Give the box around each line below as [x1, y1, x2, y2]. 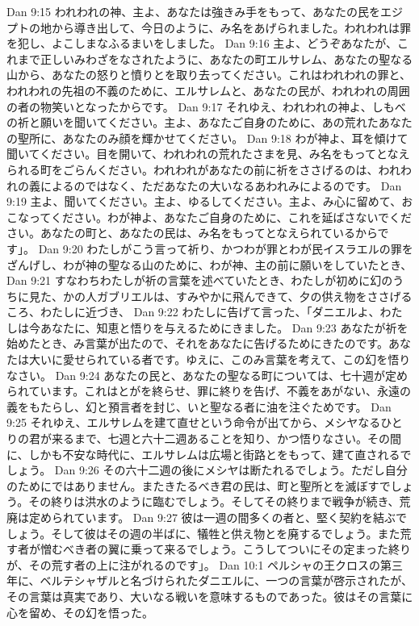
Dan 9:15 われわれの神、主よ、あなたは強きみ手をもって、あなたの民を [6, 3, 380, 19]
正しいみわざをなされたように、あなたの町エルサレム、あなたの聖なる [40, 50, 413, 67]
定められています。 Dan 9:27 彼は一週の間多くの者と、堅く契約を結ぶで [28, 509, 407, 525]
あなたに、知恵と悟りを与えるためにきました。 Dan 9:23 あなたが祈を [40, 319, 409, 336]
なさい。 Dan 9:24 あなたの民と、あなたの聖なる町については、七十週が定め [6, 366, 409, 383]
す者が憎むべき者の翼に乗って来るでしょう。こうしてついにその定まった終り [6, 540, 411, 557]
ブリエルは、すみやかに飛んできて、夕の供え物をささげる [107, 287, 413, 304]
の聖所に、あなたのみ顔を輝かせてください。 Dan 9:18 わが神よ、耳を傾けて [6, 129, 409, 146]
